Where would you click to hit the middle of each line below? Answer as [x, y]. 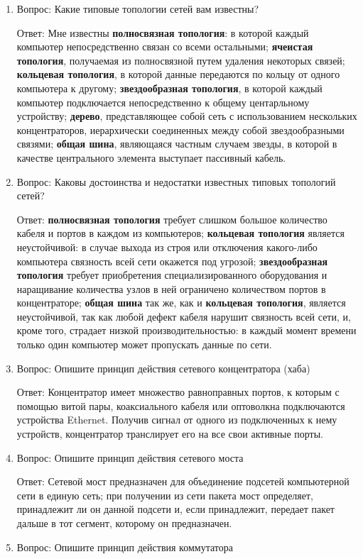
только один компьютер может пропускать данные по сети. [144, 344]
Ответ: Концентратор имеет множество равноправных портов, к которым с [178, 392]
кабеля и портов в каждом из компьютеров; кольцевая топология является [180, 233]
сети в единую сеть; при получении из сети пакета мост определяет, [165, 495]
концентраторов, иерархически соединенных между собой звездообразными [180, 129]
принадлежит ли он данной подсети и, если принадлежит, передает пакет [175, 509]
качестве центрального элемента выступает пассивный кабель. [151, 157]
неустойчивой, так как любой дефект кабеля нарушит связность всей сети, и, [184, 316]
